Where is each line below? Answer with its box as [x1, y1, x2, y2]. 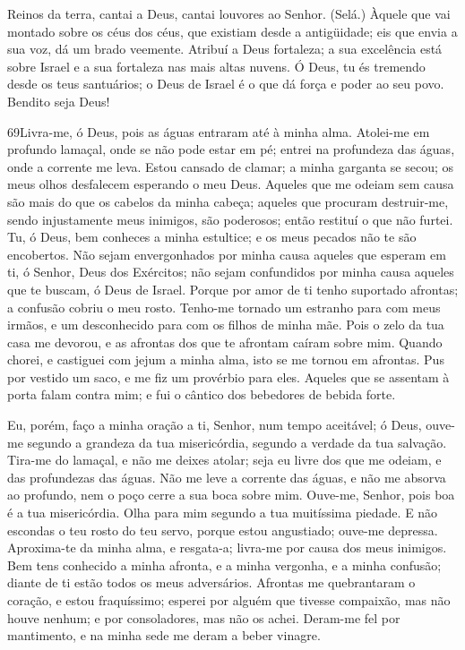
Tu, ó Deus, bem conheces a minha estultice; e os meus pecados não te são [7, 227, 417, 246]
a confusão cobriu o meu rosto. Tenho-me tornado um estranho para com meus [7, 297, 441, 316]
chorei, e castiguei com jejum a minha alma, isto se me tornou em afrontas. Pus [7, 350, 444, 369]
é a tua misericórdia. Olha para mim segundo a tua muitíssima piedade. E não [7, 503, 438, 522]
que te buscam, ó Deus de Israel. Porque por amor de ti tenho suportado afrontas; [7, 279, 459, 298]
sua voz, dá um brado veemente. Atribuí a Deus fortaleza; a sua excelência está [7, 39, 443, 58]
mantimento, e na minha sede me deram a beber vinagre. [7, 626, 321, 645]
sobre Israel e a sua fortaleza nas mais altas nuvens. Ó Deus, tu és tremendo [7, 56, 426, 75]
